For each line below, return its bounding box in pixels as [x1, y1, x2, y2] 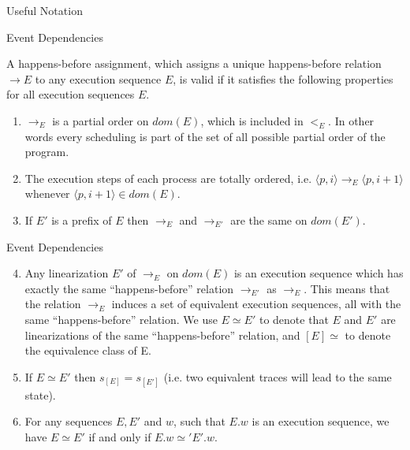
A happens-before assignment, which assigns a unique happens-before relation [6, 55, 382, 72]
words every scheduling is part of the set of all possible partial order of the [24, 128, 386, 144]
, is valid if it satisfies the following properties [173, 70, 393, 87]
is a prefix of [51, 211, 112, 228]
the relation [24, 296, 81, 312]
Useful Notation [6, 2, 83, 18]
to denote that [259, 311, 329, 327]
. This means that [304, 280, 390, 296]
